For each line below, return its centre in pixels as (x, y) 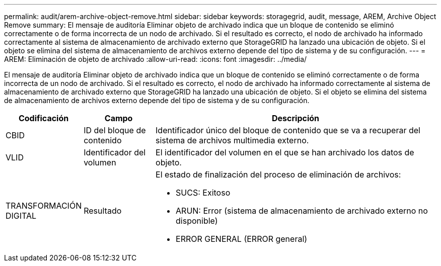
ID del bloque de (115, 130)
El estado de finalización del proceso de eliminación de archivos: (278, 174)
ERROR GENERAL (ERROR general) (242, 239)
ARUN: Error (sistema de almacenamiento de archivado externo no (302, 211)
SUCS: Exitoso (203, 193)
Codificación (44, 118)
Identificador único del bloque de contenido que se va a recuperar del (288, 130)
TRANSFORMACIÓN (44, 206)
